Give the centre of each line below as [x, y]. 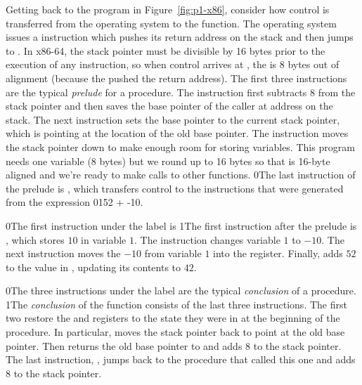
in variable [104, 239]
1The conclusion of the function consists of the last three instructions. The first [176, 304]
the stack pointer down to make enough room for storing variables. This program [180, 146]
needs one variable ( [49, 161]
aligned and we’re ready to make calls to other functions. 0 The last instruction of [181, 175]
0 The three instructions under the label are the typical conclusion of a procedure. [181, 291]
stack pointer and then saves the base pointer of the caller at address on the [169, 106]
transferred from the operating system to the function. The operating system [171, 23]
